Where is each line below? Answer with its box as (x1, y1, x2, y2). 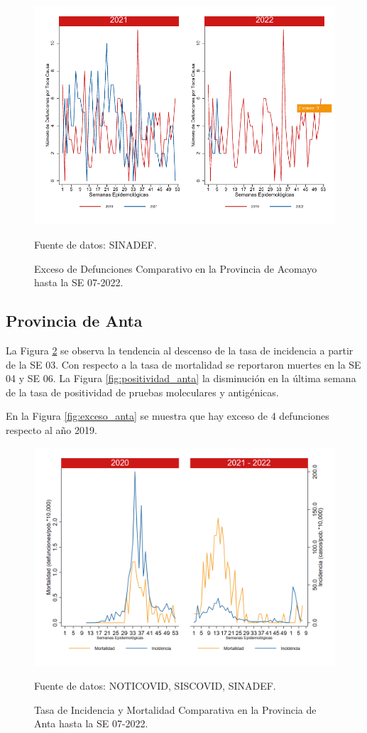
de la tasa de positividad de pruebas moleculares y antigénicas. (6, 384, 279, 399)
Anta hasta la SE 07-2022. (34, 716, 148, 731)
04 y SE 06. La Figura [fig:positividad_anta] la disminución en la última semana (6, 371, 356, 386)
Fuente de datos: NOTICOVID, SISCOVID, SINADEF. (34, 678, 276, 693)
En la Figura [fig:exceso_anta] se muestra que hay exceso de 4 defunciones (6, 408, 329, 423)
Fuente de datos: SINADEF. (34, 237, 157, 251)
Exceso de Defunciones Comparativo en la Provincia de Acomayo (34, 261, 317, 276)
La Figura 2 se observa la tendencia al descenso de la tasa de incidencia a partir (6, 342, 354, 357)
